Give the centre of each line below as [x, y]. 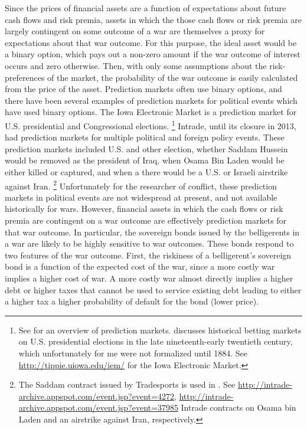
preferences [25, 77]
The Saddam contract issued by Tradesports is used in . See [127, 384]
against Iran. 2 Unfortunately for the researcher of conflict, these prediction [141, 185]
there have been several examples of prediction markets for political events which [151, 100]
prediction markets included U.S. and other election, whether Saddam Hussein [146, 148]
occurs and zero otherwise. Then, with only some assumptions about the [136, 65]
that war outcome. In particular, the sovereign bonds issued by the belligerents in [152, 232]
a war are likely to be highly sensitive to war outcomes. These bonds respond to [149, 243]
